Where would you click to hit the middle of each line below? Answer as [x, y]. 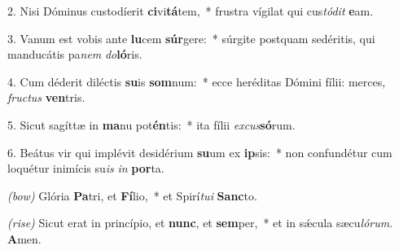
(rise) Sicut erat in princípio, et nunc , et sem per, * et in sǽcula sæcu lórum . [200, 223]
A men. [24, 238]
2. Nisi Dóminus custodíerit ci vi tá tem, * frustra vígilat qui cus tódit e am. [191, 11]
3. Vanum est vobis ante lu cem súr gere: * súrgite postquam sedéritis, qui [191, 38]
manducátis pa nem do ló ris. [75, 54]
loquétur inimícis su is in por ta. [86, 168]
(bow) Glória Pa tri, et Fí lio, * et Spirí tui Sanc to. [132, 195]
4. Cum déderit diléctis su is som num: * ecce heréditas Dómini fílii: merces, [197, 81]
